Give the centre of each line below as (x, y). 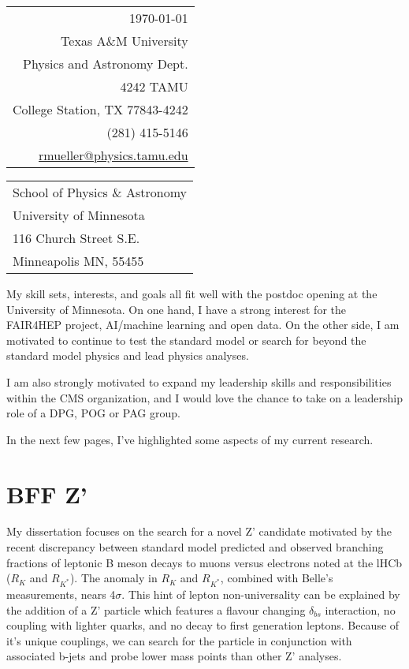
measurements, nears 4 (61, 594)
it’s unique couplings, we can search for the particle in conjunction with (179, 640)
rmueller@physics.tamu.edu (113, 155)
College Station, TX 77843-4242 (100, 109)
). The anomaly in (113, 578)
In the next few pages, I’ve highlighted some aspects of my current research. (190, 439)
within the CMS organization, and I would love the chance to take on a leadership (204, 397)
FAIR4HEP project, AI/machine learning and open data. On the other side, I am (203, 325)
